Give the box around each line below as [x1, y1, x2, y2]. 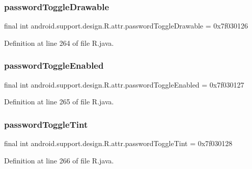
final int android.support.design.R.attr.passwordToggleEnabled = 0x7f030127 [4, 79, 244, 90]
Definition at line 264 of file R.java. [4, 37, 114, 48]
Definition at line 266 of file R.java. [4, 155, 114, 165]
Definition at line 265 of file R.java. [4, 96, 114, 107]
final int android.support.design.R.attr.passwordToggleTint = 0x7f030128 [4, 138, 233, 149]
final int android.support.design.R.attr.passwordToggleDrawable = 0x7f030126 [4, 20, 248, 31]
